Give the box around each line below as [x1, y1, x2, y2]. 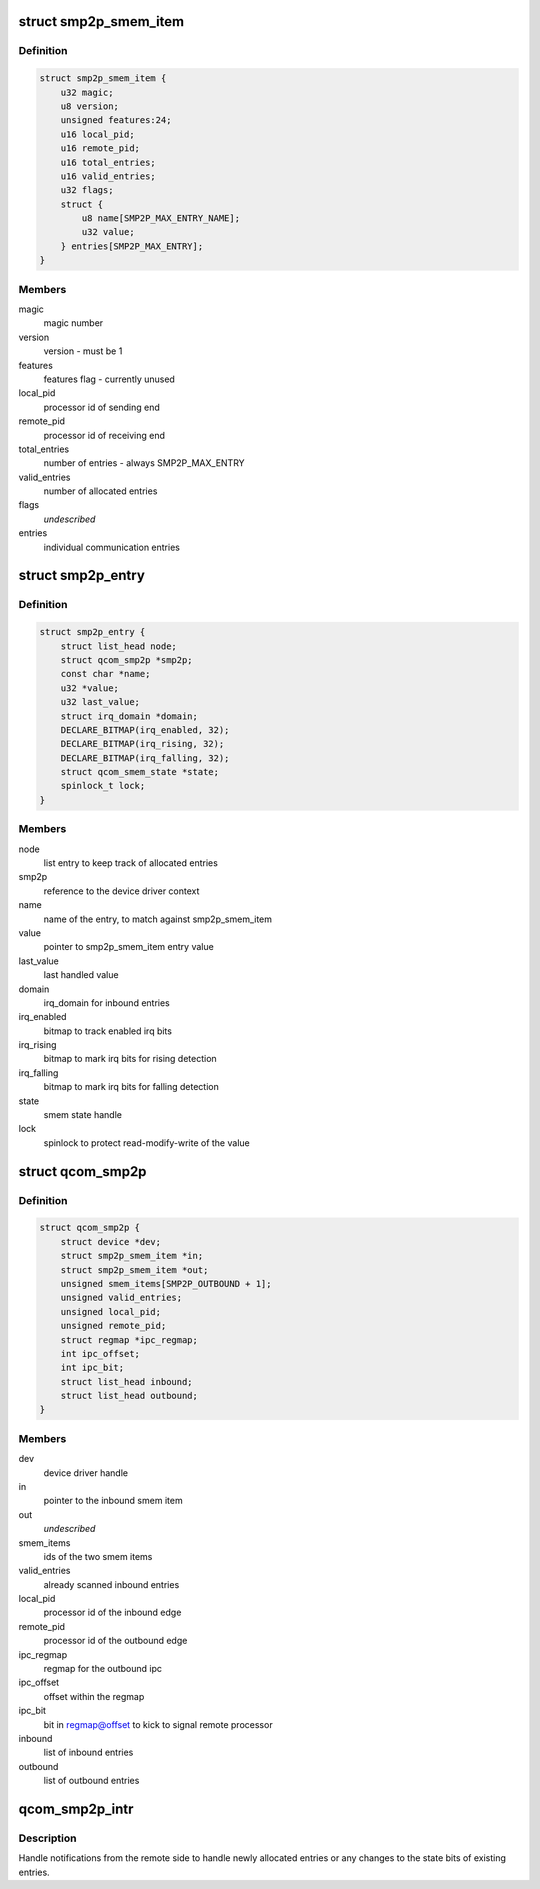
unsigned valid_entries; [60, 1292, 183, 1304]
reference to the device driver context [43, 885, 200, 897]
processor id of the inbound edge [43, 1606, 182, 1619]
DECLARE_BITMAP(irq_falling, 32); [60, 752, 230, 764]
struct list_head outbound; [60, 1390, 199, 1402]
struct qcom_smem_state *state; [60, 766, 220, 778]
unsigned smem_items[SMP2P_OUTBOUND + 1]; [60, 1278, 272, 1289]
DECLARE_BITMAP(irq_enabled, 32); [60, 724, 230, 735]
